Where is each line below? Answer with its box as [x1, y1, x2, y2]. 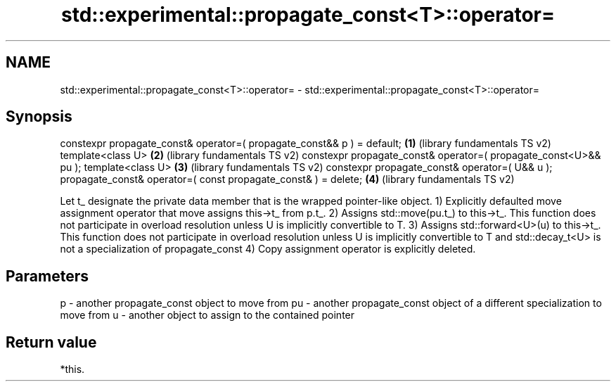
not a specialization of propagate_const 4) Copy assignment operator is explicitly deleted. [60, 243, 476, 255]
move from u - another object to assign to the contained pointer [60, 309, 355, 322]
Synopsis [6, 108, 72, 126]
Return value [6, 333, 97, 351]
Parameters [6, 267, 89, 285]
